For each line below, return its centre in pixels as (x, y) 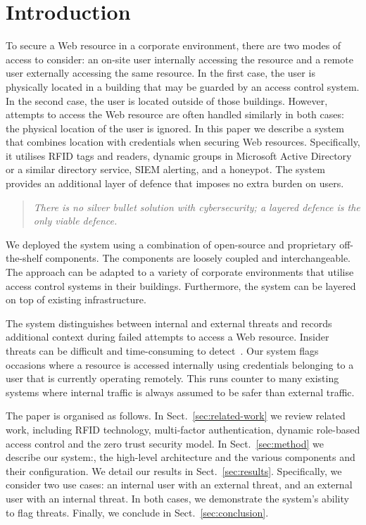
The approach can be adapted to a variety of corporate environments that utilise (180, 272)
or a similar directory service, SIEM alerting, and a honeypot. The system (165, 169)
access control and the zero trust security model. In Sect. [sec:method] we (165, 443)
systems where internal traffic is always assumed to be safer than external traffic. (180, 392)
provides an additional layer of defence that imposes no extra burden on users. (175, 183)
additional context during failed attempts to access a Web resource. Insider (168, 337)
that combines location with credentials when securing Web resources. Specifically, (183, 142)
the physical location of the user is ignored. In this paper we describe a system (175, 128)
